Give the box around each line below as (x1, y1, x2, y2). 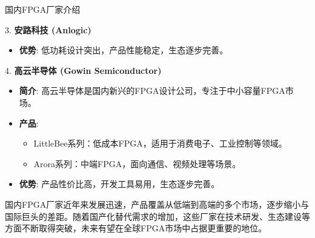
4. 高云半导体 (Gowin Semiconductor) (5, 64, 162, 76)
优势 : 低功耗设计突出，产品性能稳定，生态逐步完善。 (19, 44, 228, 56)
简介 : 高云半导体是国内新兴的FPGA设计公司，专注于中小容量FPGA (19, 84, 285, 97)
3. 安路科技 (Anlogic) (5, 23, 91, 36)
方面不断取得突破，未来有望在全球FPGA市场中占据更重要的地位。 (5, 222, 267, 234)
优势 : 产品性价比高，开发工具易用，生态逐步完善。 (19, 177, 220, 190)
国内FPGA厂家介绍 (5, 3, 81, 15)
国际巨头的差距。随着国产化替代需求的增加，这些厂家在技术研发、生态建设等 (5, 210, 310, 222)
